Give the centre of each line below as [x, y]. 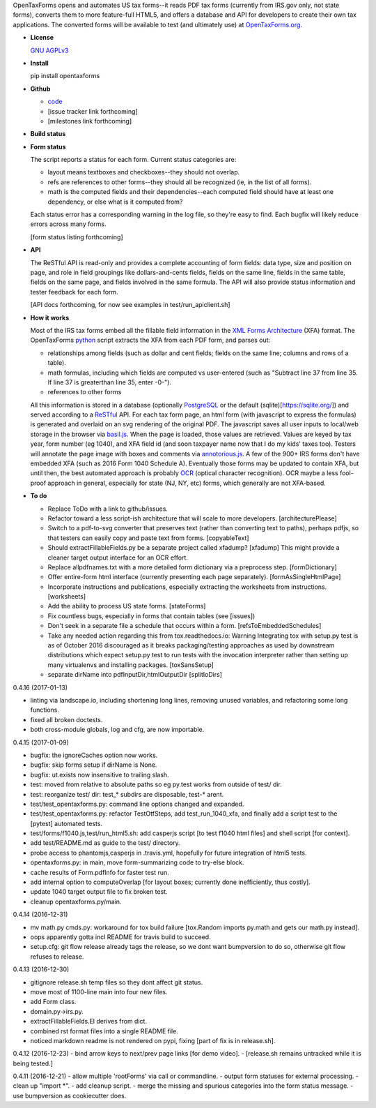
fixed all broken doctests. [66, 719]
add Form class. [53, 1002]
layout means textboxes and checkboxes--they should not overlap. [144, 172]
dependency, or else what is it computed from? [115, 202]
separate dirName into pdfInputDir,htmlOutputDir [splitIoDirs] [135, 675]
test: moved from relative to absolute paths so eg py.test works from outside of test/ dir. [156, 784]
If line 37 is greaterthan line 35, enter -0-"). [110, 382]
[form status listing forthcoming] [77, 237]
